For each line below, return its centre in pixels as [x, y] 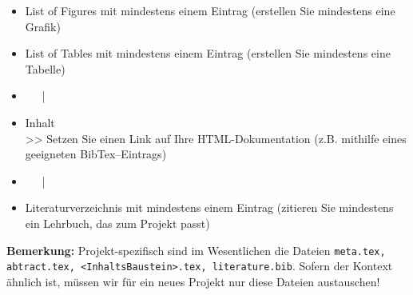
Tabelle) [45, 68]
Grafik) [43, 26]
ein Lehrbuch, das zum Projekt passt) [117, 223]
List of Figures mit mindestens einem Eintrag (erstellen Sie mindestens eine [210, 10]
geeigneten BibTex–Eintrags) [96, 154]
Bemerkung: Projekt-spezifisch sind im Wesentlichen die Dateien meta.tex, [196, 250]
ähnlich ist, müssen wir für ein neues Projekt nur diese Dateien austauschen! [193, 281]
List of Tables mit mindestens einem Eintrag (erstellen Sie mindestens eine [208, 53]
